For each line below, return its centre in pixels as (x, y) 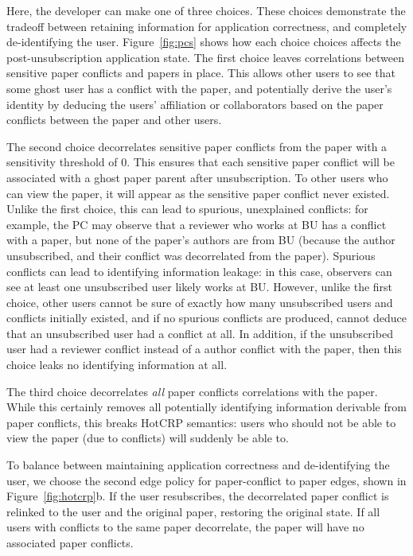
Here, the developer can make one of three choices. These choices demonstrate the (206, 10)
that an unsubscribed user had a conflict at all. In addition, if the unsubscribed (200, 333)
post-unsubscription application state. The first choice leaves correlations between (206, 57)
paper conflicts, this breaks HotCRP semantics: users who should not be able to (201, 422)
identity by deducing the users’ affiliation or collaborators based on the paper (195, 104)
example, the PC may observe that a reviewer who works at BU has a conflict (197, 224)
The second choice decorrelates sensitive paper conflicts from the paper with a (197, 146)
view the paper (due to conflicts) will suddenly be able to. (148, 438)
